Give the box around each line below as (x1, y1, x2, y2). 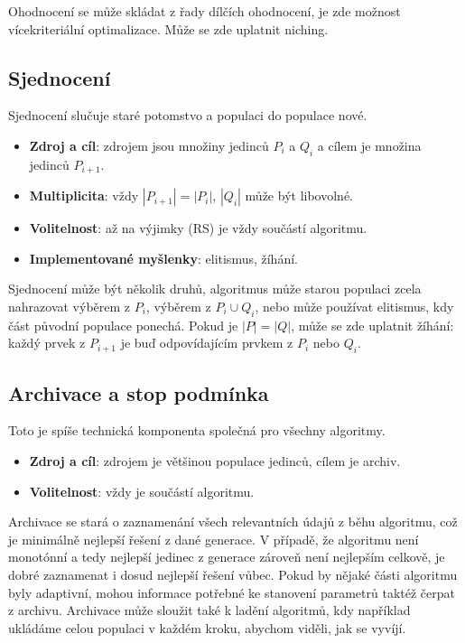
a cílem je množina (317, 135, 422, 154)
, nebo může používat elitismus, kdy (255, 297, 454, 316)
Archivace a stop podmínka (8, 378, 269, 406)
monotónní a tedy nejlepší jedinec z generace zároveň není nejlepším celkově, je (8, 547, 445, 566)
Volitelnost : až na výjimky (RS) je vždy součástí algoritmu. (29, 219, 367, 238)
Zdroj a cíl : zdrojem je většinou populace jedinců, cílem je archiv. (29, 452, 401, 470)
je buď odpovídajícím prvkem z (120, 333, 293, 352)
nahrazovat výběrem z (8, 297, 131, 316)
